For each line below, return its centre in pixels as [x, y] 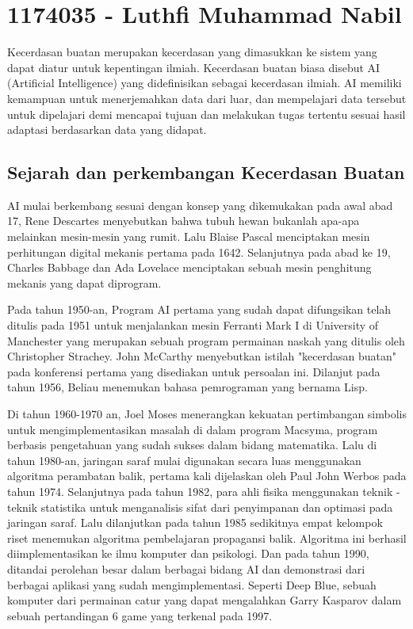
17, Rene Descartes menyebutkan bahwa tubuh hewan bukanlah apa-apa [184, 221]
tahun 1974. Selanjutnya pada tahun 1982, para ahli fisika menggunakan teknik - [204, 491]
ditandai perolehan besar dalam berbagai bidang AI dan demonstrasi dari [186, 568]
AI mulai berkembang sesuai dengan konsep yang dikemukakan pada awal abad [200, 205]
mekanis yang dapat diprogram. [84, 282]
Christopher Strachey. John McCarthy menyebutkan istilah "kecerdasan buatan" [202, 356]
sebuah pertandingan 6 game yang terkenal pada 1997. [140, 615]
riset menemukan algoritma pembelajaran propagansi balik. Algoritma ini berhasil [207, 538]
